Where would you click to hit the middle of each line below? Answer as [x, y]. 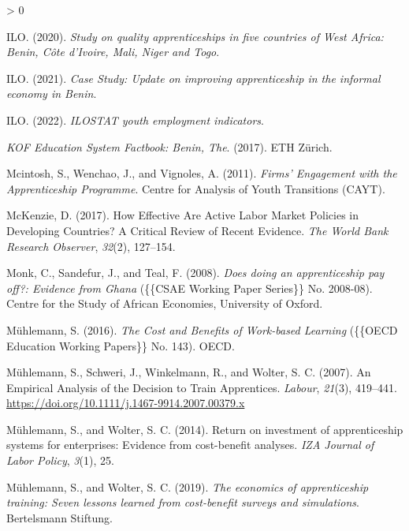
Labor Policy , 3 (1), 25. [60, 460]
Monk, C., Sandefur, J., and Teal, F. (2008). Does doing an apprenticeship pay [195, 273]
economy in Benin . [52, 93]
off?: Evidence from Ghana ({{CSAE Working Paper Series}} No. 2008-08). [190, 288]
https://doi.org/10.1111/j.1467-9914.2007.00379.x [126, 403]
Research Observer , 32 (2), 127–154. [91, 246]
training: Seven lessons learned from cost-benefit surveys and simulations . [183, 502]
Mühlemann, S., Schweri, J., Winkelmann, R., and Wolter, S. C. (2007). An [189, 372]
